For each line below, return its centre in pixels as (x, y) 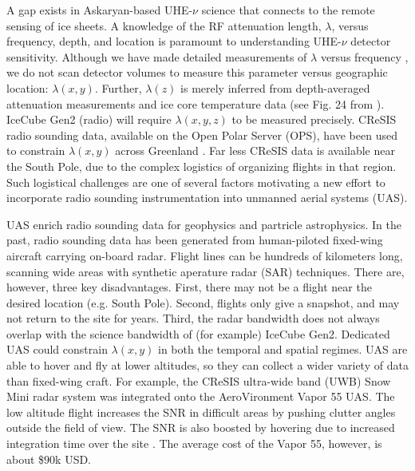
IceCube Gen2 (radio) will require (89, 119)
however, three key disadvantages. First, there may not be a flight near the (189, 287)
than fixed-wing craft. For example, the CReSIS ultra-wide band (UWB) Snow (199, 380)
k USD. (73, 459)
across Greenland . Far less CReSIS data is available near (255, 150)
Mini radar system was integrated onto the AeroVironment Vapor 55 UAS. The (201, 396)
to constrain (36, 150)
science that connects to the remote (288, 10)
